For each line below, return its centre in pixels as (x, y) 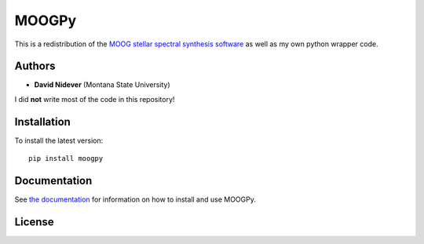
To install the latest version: (59, 140)
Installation (42, 122)
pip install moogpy (66, 158)
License (34, 222)
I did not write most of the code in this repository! (95, 99)
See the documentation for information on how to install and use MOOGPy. (135, 199)
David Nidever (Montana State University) (102, 85)
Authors (35, 66)
